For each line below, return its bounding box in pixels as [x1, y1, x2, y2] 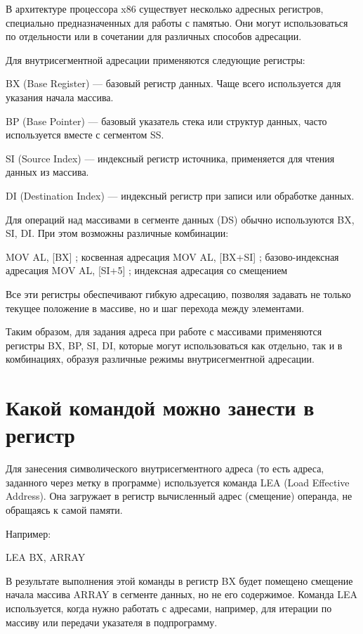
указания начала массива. [6, 89, 114, 104]
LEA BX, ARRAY [6, 550, 86, 564]
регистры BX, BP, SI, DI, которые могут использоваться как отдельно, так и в [6, 337, 343, 352]
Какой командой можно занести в [6, 393, 315, 422]
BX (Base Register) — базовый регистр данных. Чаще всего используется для [6, 76, 341, 91]
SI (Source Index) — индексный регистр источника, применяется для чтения [6, 150, 335, 165]
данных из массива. [6, 164, 89, 179]
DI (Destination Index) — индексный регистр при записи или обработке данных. [6, 188, 355, 202]
